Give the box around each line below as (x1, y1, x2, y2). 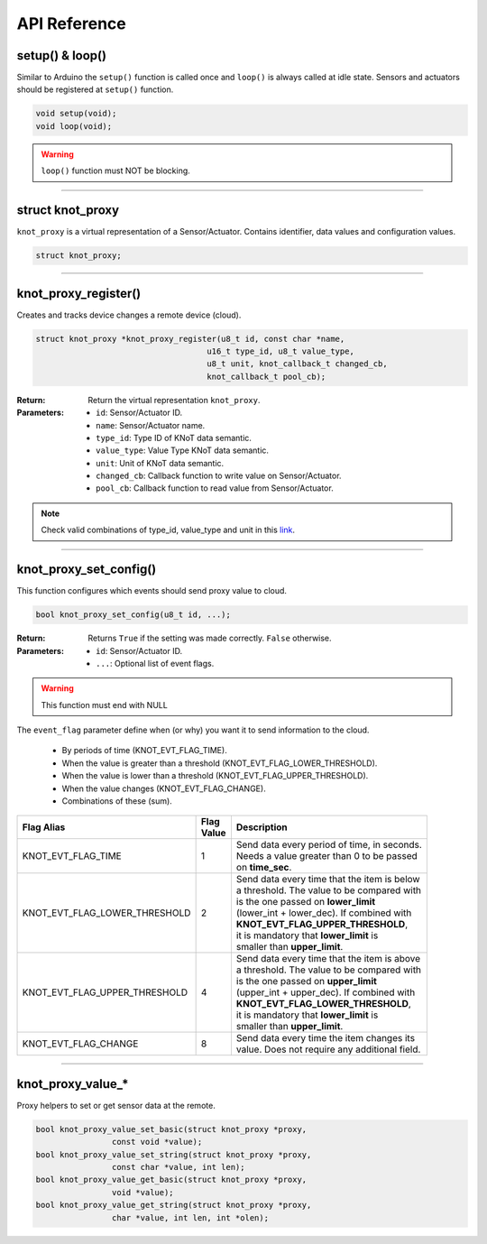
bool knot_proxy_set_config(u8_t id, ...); (35, 610, 232, 620)
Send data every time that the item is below (235, 873, 420, 886)
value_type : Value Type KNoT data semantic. (96, 445, 270, 456)
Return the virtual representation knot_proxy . (87, 394, 261, 405)
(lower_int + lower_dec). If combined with (235, 907, 412, 919)
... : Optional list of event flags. (96, 658, 215, 668)
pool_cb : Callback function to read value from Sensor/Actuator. (96, 483, 334, 493)
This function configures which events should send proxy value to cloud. (16, 585, 288, 596)
